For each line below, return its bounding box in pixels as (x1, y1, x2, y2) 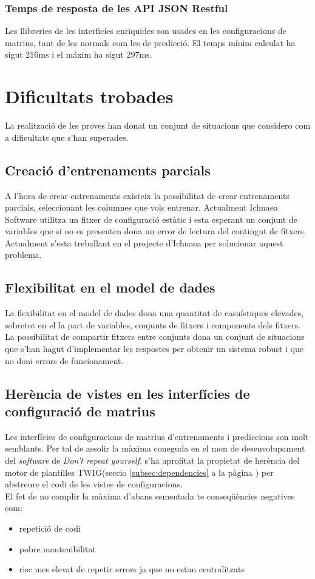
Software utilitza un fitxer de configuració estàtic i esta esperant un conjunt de (5, 212, 297, 225)
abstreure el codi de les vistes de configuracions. (5, 478, 183, 490)
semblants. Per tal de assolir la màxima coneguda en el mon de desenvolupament (5, 442, 305, 455)
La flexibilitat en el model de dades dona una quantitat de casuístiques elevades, (5, 306, 304, 319)
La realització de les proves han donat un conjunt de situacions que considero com (5, 119, 311, 132)
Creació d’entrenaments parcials (5, 160, 211, 179)
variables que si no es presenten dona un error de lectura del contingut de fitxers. (5, 225, 307, 237)
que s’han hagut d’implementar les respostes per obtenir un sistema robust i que (5, 342, 303, 355)
